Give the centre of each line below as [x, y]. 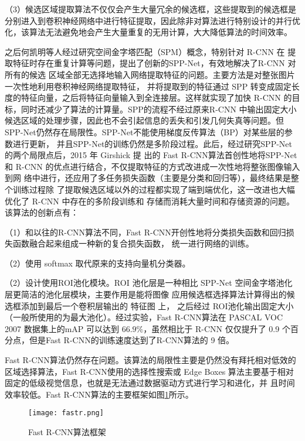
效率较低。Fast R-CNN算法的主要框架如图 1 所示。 [99, 394]
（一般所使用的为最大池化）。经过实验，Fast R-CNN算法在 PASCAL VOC [144, 317]
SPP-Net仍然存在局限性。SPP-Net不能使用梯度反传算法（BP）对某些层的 [145, 131]
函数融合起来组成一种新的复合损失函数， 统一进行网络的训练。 [133, 243]
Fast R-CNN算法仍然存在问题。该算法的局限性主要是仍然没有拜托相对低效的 [150, 360]
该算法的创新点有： [42, 212]
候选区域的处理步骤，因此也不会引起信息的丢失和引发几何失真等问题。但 [144, 120]
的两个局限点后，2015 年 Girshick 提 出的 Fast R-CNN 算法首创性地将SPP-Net [151, 155]
